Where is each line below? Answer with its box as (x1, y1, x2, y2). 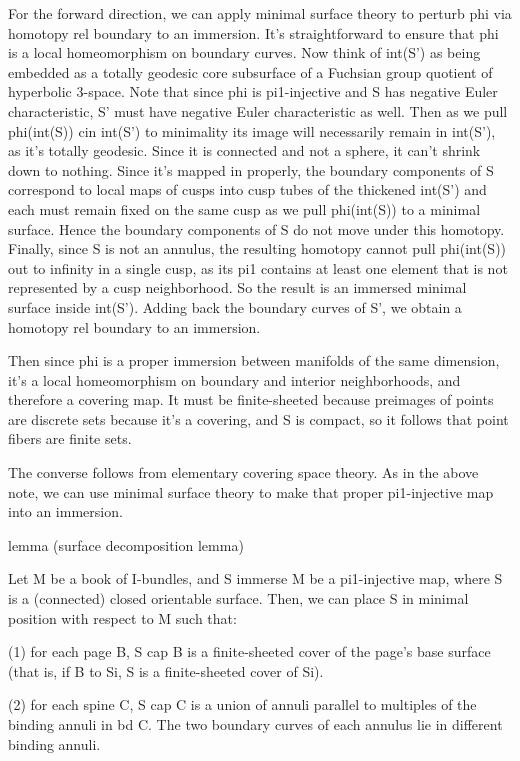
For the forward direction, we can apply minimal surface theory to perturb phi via (8, 3, 512, 23)
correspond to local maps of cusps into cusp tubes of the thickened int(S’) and (8, 179, 487, 200)
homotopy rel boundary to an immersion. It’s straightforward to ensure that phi (8, 22, 499, 43)
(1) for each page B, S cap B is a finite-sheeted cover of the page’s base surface (8, 641, 491, 662)
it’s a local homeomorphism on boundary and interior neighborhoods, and (8, 369, 461, 390)
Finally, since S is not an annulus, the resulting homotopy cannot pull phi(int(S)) (8, 238, 507, 259)
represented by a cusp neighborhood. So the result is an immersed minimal (8, 277, 467, 298)
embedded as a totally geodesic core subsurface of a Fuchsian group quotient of (8, 61, 493, 82)
